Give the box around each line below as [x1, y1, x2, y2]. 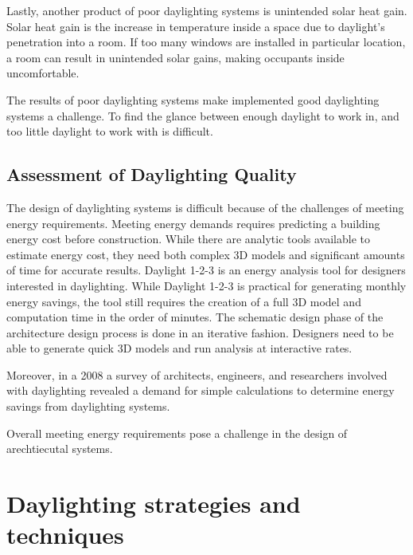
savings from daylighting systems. [6, 398, 170, 415]
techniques [6, 518, 124, 551]
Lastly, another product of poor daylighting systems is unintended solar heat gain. [6, 2, 407, 18]
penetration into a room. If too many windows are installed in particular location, [6, 33, 406, 50]
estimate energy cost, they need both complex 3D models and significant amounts [6, 246, 405, 262]
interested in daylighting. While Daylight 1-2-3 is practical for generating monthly [6, 277, 407, 293]
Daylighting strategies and [6, 487, 301, 520]
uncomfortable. [6, 65, 80, 81]
